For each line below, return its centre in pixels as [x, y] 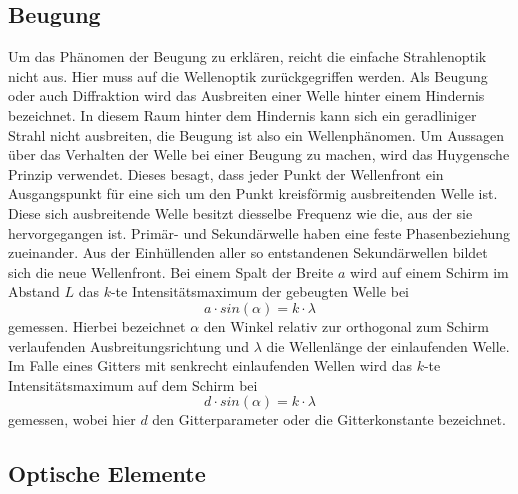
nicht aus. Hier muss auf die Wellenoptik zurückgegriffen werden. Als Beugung [248, 75]
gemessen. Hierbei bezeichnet [97, 325]
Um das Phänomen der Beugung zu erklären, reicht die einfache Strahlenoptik [247, 56]
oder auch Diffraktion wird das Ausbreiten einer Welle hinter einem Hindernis [246, 95]
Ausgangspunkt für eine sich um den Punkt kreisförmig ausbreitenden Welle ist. [253, 193]
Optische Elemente [107, 473]
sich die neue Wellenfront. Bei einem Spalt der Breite [171, 271]
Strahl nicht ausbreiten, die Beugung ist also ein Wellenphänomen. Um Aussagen [256, 134]
